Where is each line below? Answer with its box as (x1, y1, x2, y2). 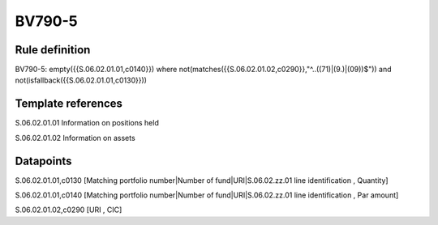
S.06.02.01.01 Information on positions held (15, 118, 160, 128)
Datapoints (15, 154, 72, 168)
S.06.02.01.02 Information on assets (15, 133, 135, 142)
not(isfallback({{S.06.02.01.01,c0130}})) (15, 75, 148, 85)
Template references (15, 97, 123, 111)
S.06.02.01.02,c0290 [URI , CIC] (15, 205, 122, 214)
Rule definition (15, 43, 91, 57)
